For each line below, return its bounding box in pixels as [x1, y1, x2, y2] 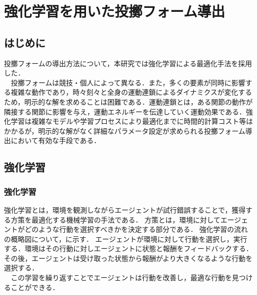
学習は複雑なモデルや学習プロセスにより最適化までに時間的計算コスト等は [10, 116, 253, 126]
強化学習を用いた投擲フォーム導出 [4, 1, 225, 21]
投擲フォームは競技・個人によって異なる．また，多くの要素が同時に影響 [10, 77, 246, 87]
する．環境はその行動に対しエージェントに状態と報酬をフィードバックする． [4, 243, 253, 254]
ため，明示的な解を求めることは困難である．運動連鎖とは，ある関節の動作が [4, 96, 253, 107]
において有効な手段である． [10, 135, 101, 146]
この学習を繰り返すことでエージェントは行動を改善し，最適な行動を [10, 272, 232, 283]
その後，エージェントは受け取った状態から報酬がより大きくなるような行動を [4, 253, 253, 263]
